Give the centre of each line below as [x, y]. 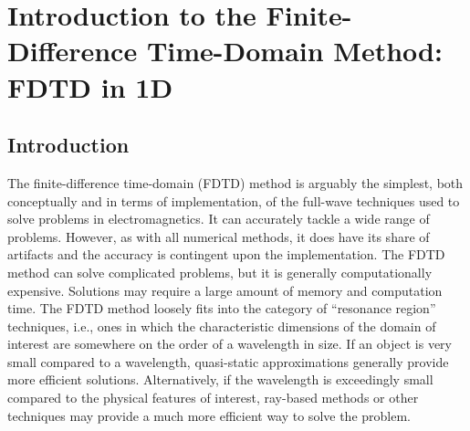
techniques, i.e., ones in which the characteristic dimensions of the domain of [222, 326]
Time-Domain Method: [294, 51]
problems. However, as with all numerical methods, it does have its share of [219, 236]
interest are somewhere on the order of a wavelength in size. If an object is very [230, 344]
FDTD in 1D [90, 86]
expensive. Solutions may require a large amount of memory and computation [225, 290]
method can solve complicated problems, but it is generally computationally [220, 272]
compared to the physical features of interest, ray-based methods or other [213, 398]
